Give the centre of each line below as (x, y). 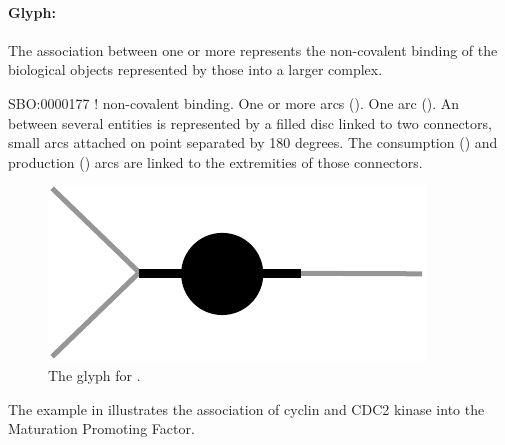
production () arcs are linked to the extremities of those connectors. (215, 161)
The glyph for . (94, 374)
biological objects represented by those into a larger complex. (195, 69)
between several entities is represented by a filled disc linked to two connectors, (250, 122)
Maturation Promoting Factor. (101, 428)
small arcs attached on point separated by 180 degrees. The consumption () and (253, 142)
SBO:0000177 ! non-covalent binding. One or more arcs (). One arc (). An (234, 102)
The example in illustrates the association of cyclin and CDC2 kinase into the (246, 408)
